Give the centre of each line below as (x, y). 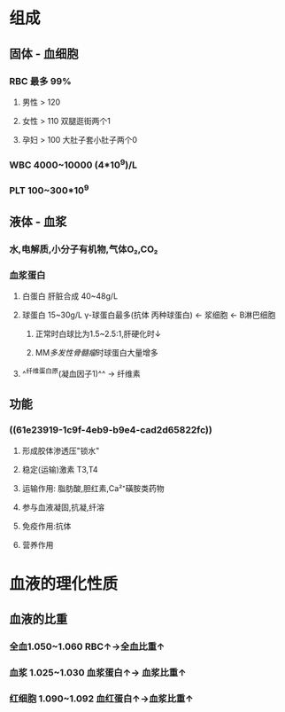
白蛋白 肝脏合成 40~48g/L (70, 296)
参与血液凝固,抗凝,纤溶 (63, 507)
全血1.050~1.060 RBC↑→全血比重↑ (87, 646)
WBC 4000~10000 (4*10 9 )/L (73, 164)
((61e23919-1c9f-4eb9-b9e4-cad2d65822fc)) (111, 430)
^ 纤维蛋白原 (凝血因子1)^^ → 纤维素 (81, 373)
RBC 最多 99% (40, 81)
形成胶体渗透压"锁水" (61, 450)
